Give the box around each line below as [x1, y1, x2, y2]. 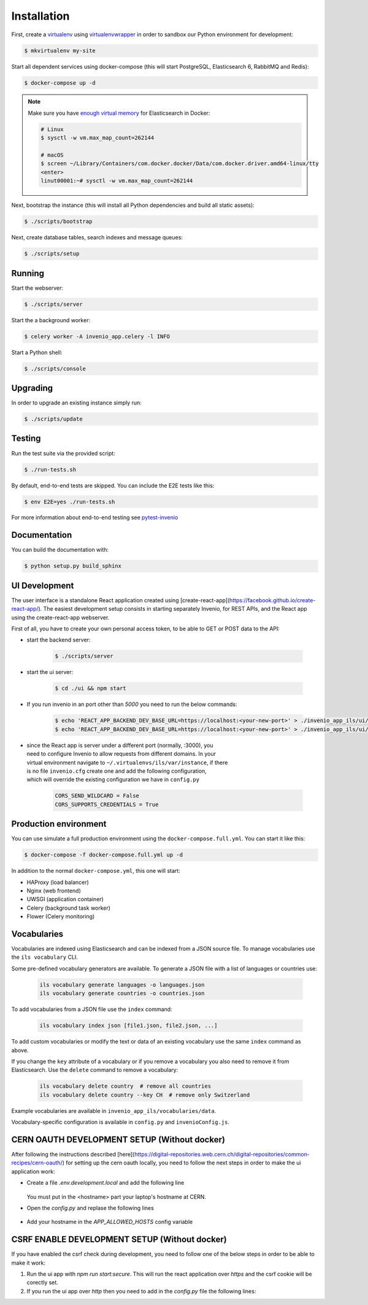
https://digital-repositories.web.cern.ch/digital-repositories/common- [134, 1150, 310, 1158]
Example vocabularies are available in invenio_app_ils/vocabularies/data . [11, 1107, 217, 1114]
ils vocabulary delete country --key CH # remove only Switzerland [39, 1091, 250, 1098]
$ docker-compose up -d [24, 79, 96, 86]
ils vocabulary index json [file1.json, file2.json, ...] [39, 1022, 218, 1029]
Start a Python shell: [11, 349, 63, 356]
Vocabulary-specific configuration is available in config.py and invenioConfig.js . [11, 1118, 230, 1126]
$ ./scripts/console [24, 365, 86, 372]
